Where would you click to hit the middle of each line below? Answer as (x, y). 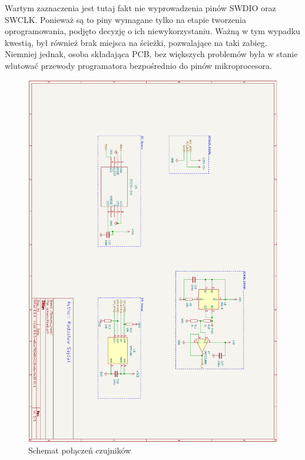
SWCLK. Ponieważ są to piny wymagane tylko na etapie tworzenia (125, 19)
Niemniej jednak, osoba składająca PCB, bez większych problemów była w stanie (151, 54)
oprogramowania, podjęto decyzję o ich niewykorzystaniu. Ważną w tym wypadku (152, 31)
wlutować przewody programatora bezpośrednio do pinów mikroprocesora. (138, 65)
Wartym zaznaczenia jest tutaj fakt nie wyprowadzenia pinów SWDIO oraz (140, 8)
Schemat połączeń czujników (80, 450)
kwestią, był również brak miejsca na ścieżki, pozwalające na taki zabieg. (136, 42)
